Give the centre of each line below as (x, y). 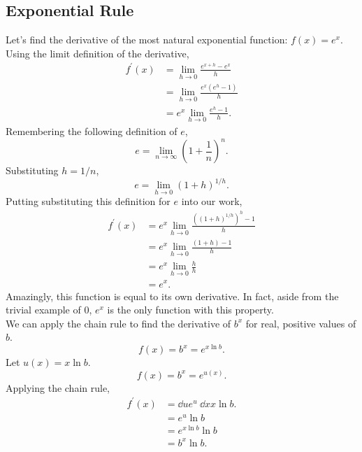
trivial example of (43, 310)
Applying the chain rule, (58, 387)
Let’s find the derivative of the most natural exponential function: (147, 40)
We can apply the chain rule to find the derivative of (118, 323)
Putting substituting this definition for (88, 201)
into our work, (212, 201)
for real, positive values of (301, 323)
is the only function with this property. (190, 310)
